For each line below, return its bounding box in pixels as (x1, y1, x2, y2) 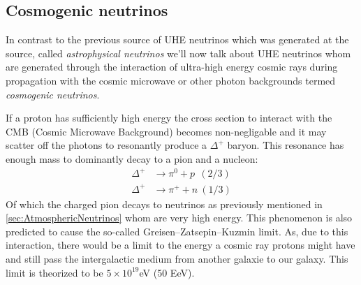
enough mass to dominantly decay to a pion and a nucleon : (6, 151, 258, 166)
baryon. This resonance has (227, 138, 344, 152)
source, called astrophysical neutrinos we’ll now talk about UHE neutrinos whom (6, 45, 351, 60)
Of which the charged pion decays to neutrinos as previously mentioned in (6, 196, 323, 211)
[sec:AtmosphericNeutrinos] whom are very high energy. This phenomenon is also (6, 210, 353, 225)
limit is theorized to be (6, 265, 103, 279)
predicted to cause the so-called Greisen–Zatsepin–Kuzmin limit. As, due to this (6, 224, 348, 238)
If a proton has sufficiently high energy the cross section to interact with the (6, 110, 332, 125)
